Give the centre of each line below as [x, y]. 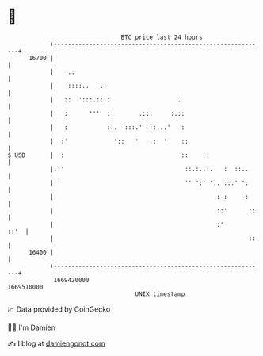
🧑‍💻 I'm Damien [32, 327]
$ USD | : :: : [109, 155]
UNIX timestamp [160, 294]
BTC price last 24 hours [162, 37]
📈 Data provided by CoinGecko [59, 309]
